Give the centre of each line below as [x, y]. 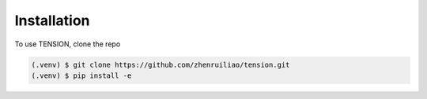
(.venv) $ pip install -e [81, 75]
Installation [52, 20]
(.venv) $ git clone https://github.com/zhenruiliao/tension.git [161, 64]
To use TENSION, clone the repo [68, 44]
